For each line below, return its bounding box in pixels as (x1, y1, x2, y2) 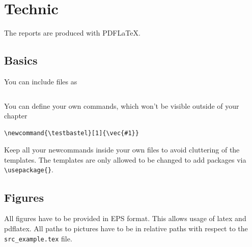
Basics (4, 52, 38, 68)
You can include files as (4, 76, 77, 86)
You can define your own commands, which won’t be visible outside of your (4, 100, 239, 111)
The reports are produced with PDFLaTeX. (4, 27, 141, 38)
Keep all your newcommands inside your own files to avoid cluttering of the (4, 144, 240, 155)
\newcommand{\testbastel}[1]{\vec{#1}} (4, 129, 139, 137)
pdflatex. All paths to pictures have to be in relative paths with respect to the (4, 223, 248, 233)
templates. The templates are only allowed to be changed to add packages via (4, 154, 246, 165)
